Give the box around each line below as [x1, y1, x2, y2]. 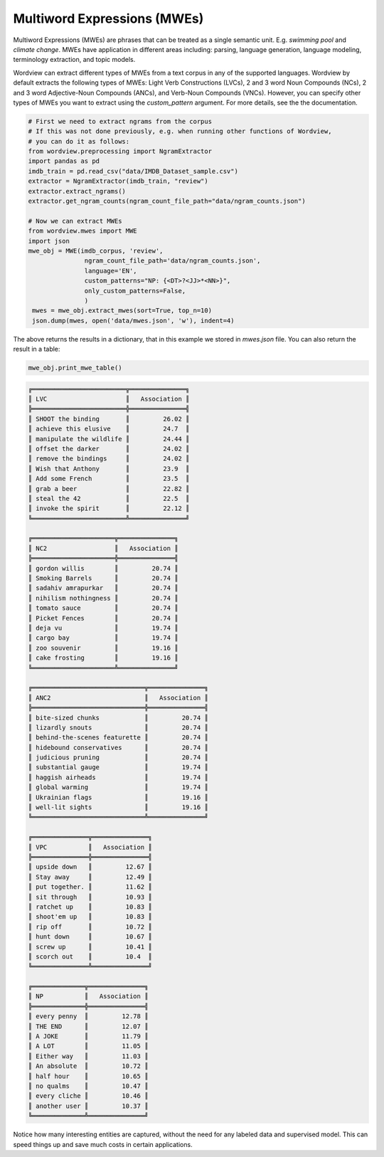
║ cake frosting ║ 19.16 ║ [28, 654, 178, 662]
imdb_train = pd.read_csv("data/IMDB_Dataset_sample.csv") [28, 167, 238, 175]
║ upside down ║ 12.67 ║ [28, 863, 152, 871]
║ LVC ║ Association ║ [28, 395, 190, 403]
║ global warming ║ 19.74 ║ [28, 783, 209, 791]
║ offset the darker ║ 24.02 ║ [28, 445, 190, 453]
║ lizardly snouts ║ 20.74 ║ [28, 723, 209, 731]
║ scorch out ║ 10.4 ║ [28, 952, 152, 961]
